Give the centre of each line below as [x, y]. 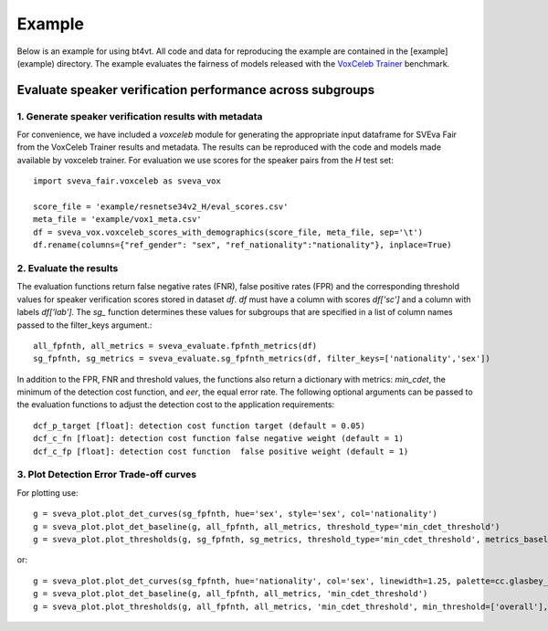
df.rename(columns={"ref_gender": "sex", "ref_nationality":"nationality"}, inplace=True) [242, 245]
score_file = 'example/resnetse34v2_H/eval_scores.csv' [161, 207]
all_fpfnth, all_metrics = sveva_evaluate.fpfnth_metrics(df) [175, 346]
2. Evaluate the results [68, 268]
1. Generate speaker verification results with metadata [140, 116]
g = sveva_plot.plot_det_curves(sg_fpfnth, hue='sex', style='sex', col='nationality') [236, 514]
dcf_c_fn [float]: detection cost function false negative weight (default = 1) [219, 439]
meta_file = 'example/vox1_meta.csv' [118, 220]
